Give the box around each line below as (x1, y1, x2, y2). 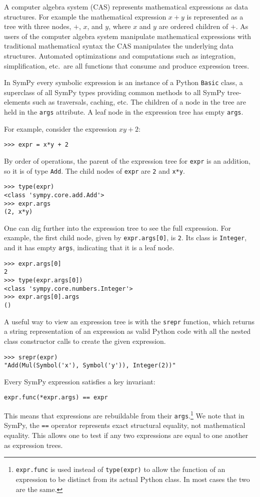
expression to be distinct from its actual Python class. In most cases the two (15, 473, 250, 484)
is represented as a (186, 11, 243, 22)
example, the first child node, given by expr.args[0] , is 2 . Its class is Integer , (4, 232, 247, 243)
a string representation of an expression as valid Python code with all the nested (4, 326, 251, 336)
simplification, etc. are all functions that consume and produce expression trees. (4, 60, 249, 71)
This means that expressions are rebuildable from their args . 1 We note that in (4, 409, 244, 420)
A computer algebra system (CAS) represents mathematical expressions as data (4, 2, 248, 12)
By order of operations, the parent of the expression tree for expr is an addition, (4, 155, 250, 166)
